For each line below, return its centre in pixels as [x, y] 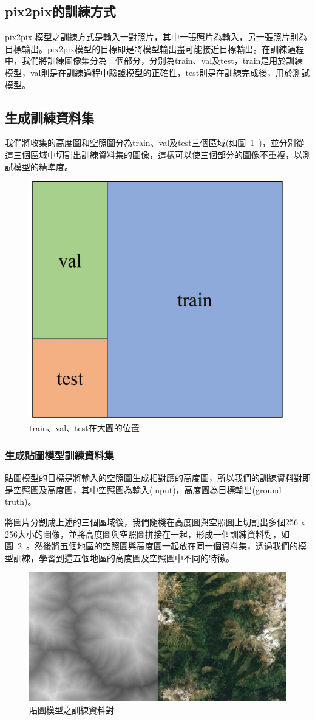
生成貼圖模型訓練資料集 [59, 455]
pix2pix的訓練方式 [60, 11]
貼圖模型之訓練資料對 [72, 710]
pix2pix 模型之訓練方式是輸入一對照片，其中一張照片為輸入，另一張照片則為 [156, 37]
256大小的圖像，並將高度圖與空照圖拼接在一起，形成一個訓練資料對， [143, 534]
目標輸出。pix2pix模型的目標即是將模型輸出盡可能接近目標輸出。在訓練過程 [155, 48]
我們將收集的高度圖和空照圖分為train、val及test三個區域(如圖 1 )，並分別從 [155, 143]
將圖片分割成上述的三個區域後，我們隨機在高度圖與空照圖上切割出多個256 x [155, 522]
